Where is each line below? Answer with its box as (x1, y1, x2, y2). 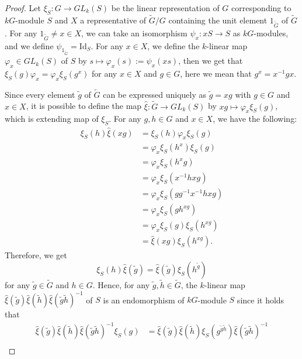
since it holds (237, 293, 284, 306)
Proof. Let (5, 2, 41, 13)
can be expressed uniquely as (103, 88, 207, 100)
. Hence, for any (92, 279, 150, 291)
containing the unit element (168, 14, 268, 26)
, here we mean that (180, 67, 252, 79)
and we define (5, 39, 54, 52)
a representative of (80, 14, 147, 26)
